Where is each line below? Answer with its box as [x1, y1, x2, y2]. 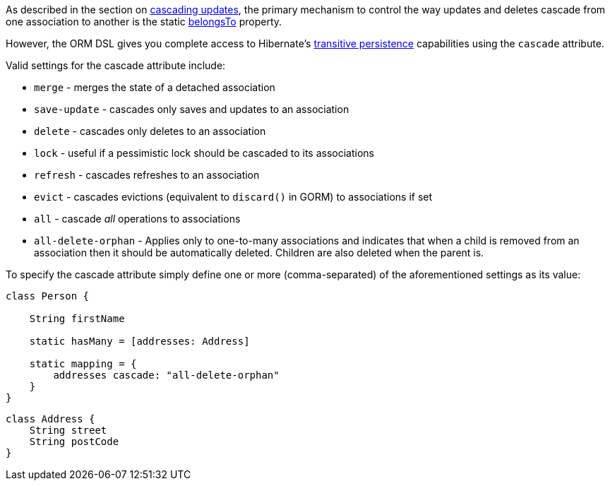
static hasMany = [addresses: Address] [29, 336, 250, 347]
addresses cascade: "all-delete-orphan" [53, 369, 280, 381]
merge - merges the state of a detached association [34, 81, 275, 93]
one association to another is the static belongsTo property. [6, 16, 282, 28]
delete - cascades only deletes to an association [34, 125, 266, 137]
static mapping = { [29, 358, 137, 369]
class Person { [6, 290, 90, 302]
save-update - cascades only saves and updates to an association [34, 103, 349, 115]
